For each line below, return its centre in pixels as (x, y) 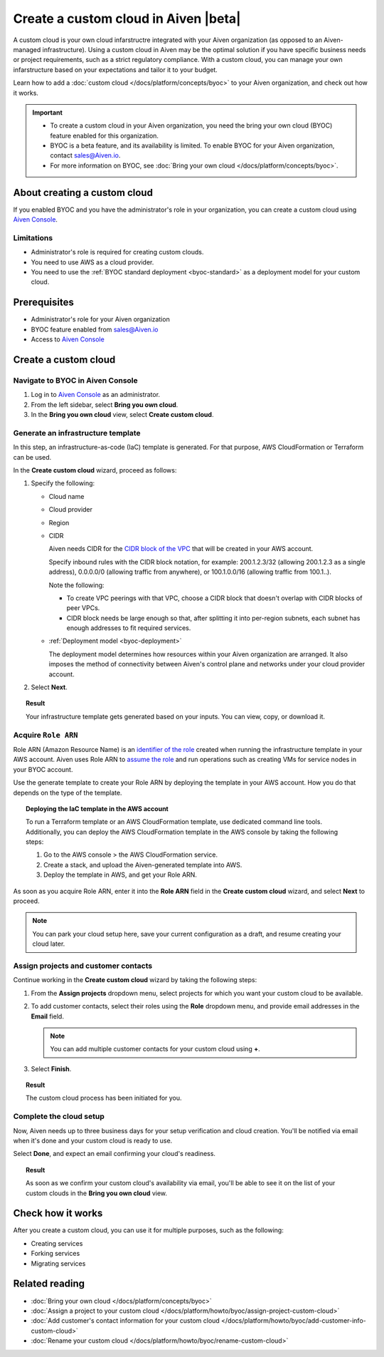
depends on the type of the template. (68, 793)
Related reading (49, 1284)
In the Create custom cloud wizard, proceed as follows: (95, 470)
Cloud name (66, 496)
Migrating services (58, 1263)
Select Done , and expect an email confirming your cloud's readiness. (114, 1154)
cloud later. (49, 944)
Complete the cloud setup (59, 1117)
